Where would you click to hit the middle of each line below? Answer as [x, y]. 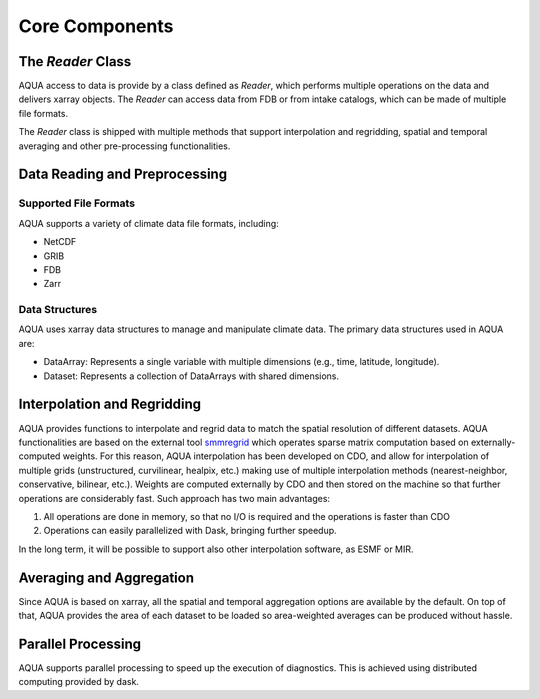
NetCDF [60, 242]
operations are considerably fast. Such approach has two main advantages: [174, 498]
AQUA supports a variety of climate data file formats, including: [148, 223]
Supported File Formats [76, 203]
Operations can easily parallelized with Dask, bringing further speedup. [190, 531]
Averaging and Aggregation [106, 577]
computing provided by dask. [79, 682]
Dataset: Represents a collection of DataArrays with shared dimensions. [191, 376]
